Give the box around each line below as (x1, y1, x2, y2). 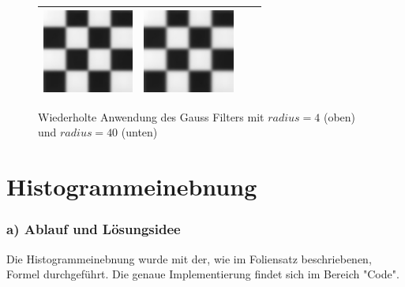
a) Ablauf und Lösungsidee (6, 219, 181, 239)
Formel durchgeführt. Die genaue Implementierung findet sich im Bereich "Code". (6, 266, 399, 282)
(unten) (121, 124, 158, 140)
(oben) (323, 108, 356, 125)
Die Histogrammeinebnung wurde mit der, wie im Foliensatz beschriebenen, (6, 250, 372, 266)
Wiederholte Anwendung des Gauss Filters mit (38, 108, 264, 125)
